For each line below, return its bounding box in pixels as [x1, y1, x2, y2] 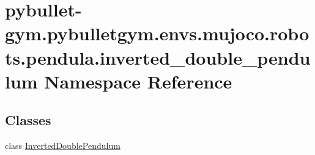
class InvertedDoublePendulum [5, 139, 120, 152]
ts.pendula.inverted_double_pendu [5, 45, 311, 70]
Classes [5, 110, 51, 129]
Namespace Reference [44, 68, 232, 93]
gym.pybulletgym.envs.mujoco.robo [5, 21, 309, 46]
